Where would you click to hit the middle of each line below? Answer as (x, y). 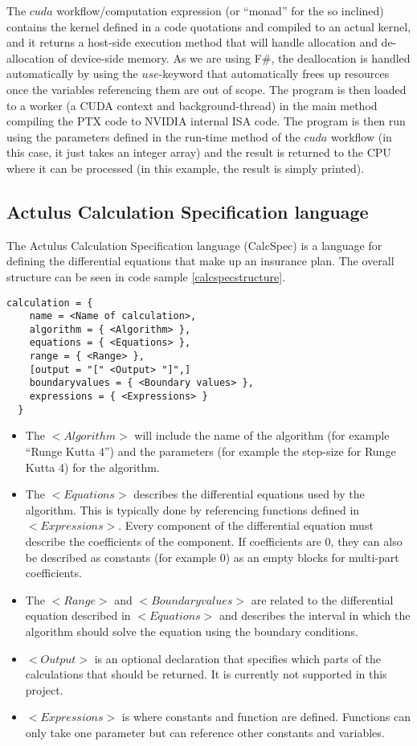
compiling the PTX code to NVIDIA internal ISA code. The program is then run (206, 121)
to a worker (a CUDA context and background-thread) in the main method (192, 105)
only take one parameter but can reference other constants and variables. (205, 732)
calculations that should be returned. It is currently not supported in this (206, 674)
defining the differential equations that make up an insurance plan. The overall (200, 261)
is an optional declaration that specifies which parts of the (237, 658)
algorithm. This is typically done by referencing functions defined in (192, 509)
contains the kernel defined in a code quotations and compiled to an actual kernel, (209, 26)
